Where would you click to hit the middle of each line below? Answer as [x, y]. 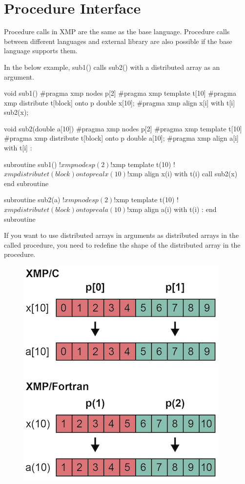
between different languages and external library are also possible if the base [118, 41]
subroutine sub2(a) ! [34, 200]
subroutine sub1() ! [32, 164]
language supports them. [41, 51]
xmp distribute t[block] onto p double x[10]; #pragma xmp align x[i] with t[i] [120, 102]
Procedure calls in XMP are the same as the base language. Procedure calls [117, 32]
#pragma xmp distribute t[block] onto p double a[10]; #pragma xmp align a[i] [121, 138]
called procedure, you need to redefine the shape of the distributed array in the [122, 244]
